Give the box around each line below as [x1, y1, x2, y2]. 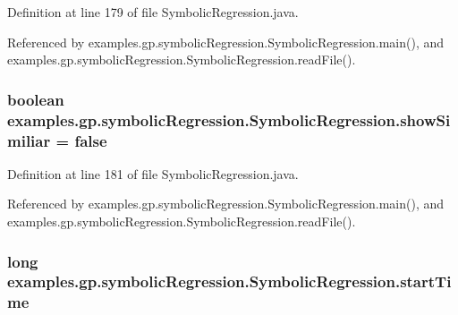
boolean [7, 88, 64, 110]
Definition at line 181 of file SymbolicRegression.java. [7, 164, 299, 183]
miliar [7, 129, 51, 151]
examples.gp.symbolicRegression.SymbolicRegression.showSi [7, 108, 451, 131]
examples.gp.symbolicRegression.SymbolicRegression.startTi [7, 270, 452, 293]
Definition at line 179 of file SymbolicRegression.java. [7, 3, 299, 21]
